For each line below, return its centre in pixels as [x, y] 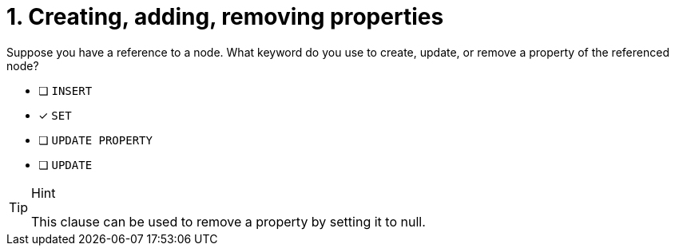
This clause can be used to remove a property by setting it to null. [228, 221]
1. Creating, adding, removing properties [225, 17]
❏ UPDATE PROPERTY [95, 140]
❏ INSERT [66, 90]
